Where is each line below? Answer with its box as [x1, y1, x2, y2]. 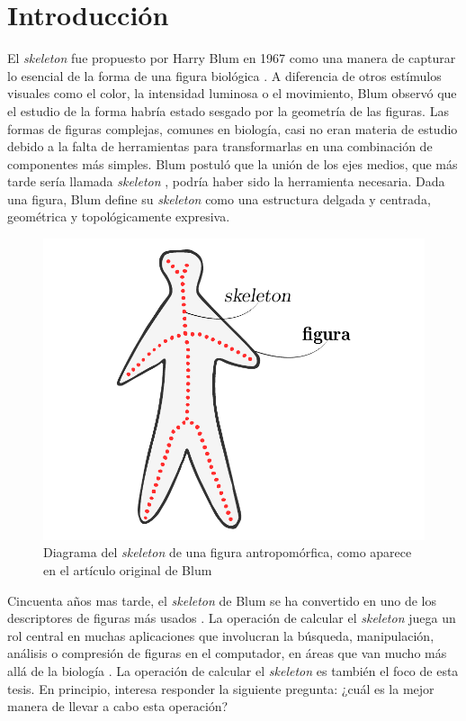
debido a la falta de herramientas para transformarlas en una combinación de [7, 137, 433, 156]
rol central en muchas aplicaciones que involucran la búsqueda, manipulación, [7, 626, 435, 644]
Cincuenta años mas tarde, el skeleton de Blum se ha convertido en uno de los [7, 590, 437, 609]
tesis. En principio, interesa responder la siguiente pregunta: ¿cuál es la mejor [7, 679, 435, 698]
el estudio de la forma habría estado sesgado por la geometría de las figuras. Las [7, 101, 449, 120]
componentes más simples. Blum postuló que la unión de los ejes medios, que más [7, 154, 458, 173]
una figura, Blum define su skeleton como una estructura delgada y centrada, [7, 189, 431, 208]
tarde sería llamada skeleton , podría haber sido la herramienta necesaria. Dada [7, 172, 445, 191]
